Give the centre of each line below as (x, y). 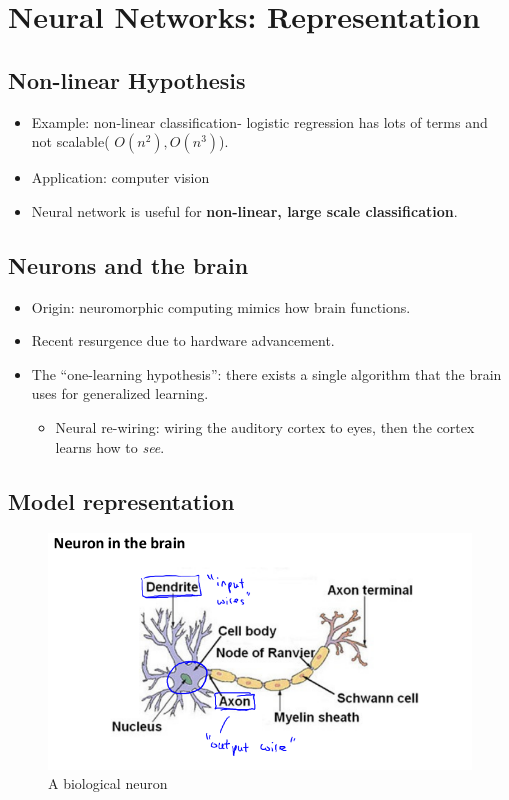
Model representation (121, 500)
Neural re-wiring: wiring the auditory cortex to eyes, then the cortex (265, 426)
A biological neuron (108, 783)
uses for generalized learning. (120, 393)
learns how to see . (110, 446)
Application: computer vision (120, 177)
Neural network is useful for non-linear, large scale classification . (244, 210)
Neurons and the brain (128, 264)
